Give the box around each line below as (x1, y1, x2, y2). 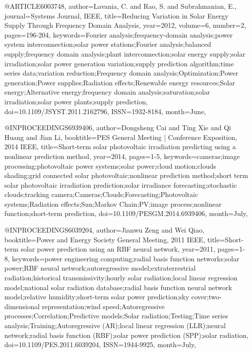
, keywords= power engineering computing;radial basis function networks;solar (8, 253, 239, 263)
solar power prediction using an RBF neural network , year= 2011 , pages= (20, 244, 239, 254)
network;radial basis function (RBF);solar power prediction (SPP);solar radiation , (4, 330, 249, 340)
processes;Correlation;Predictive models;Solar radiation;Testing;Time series (4, 311, 228, 321)
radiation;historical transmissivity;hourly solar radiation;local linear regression (4, 273, 238, 283)
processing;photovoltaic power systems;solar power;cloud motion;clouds (4, 160, 216, 171)
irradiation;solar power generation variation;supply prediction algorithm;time (4, 58, 234, 68)
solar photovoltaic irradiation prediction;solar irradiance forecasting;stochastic (4, 179, 237, 190)
